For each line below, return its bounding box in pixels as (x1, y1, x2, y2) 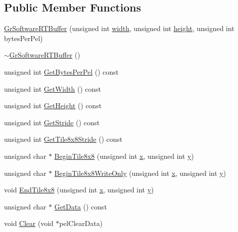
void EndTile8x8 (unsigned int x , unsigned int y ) (4, 184, 154, 195)
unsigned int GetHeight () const (4, 100, 102, 111)
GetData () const (54, 201, 107, 211)
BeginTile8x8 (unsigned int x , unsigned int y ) (54, 150, 194, 161)
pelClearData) (59, 218, 103, 228)
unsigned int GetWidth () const (4, 83, 101, 94)
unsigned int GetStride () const (4, 117, 100, 127)
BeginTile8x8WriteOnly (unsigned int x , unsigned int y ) (54, 167, 226, 178)
